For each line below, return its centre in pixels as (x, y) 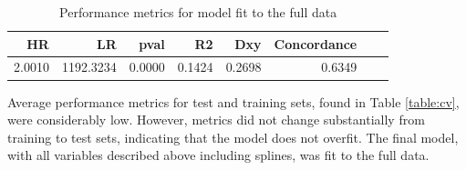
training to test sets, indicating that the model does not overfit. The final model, (233, 137)
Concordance (316, 43)
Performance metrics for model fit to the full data (198, 12)
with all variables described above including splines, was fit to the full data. (218, 155)
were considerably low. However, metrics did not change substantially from (216, 120)
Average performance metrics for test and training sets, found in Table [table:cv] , (233, 101)
